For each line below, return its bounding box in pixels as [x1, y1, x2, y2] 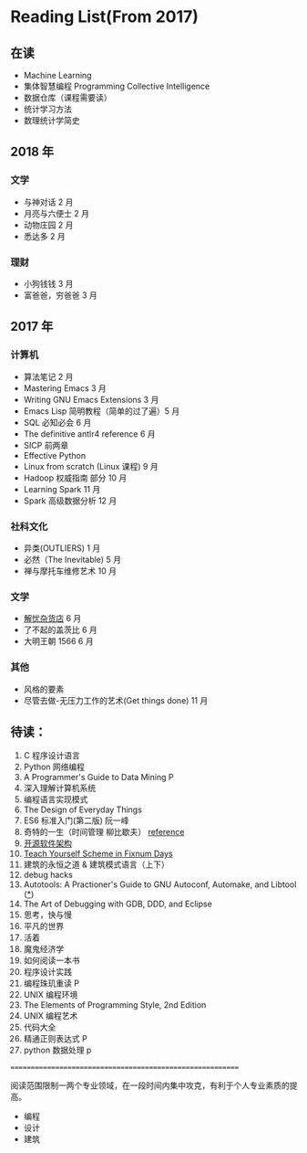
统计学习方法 [23, 103, 72, 114]
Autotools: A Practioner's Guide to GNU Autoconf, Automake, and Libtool [23, 879, 297, 890]
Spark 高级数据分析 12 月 [23, 495, 118, 506]
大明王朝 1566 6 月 [23, 636, 94, 647]
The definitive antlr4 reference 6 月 [23, 428, 156, 439]
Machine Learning [23, 70, 92, 80]
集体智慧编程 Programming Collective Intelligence [23, 80, 210, 91]
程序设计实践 [23, 967, 72, 978]
